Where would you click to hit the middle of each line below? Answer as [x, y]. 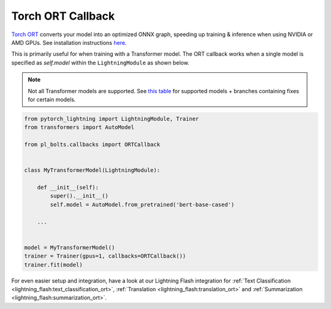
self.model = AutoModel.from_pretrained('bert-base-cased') [142, 204]
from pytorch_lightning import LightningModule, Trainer [112, 119]
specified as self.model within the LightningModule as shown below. [100, 63]
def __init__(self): [68, 187]
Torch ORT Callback [63, 16]
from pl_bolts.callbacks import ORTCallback [92, 145]
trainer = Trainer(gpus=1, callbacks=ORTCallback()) [105, 256]
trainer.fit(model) [53, 265]
